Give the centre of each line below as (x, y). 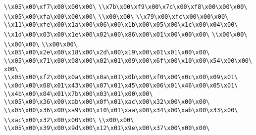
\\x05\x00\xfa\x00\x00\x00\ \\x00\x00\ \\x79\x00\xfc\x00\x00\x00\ (116, 17)
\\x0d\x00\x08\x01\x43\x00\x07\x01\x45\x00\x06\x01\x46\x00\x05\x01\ (121, 85)
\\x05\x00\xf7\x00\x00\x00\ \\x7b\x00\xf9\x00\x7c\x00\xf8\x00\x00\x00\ (126, 7)
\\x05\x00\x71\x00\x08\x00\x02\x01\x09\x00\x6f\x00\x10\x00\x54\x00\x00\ (128, 61)
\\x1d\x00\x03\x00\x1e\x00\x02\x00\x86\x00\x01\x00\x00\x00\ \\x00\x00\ (126, 34)
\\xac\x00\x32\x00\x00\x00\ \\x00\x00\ (69, 120)
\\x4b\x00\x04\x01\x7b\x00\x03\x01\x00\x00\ (78, 94)
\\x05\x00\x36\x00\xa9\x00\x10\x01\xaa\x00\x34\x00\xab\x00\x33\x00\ (121, 110)
